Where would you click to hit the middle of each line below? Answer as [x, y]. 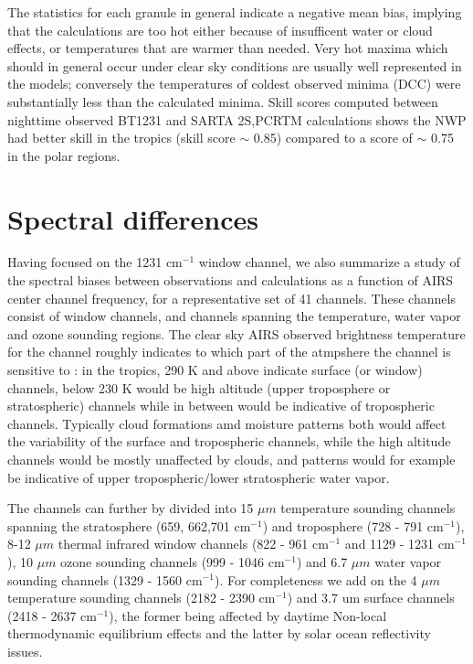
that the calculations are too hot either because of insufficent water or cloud [220, 30]
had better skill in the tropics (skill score [121, 138]
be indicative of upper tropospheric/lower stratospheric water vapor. [199, 477]
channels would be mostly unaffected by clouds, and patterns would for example [231, 459]
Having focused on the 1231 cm [95, 262]
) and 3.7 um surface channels [371, 598]
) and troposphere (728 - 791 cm [353, 525]
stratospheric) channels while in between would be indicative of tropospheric [221, 406]
